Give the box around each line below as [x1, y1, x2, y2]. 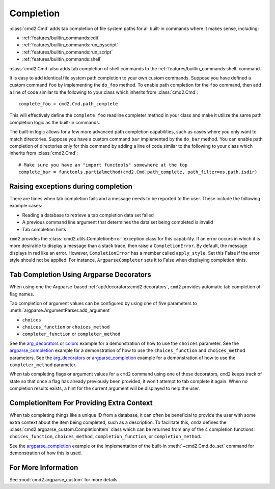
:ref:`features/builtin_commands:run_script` [22, 49, 113, 55]
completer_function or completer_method [22, 331, 121, 337]
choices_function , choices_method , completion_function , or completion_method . [9, 433, 201, 440]
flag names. [9, 291, 34, 297]
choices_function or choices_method [22, 324, 110, 330]
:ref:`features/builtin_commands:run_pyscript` [22, 42, 118, 48]
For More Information [9, 463, 78, 472]
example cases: [9, 203, 43, 209]
